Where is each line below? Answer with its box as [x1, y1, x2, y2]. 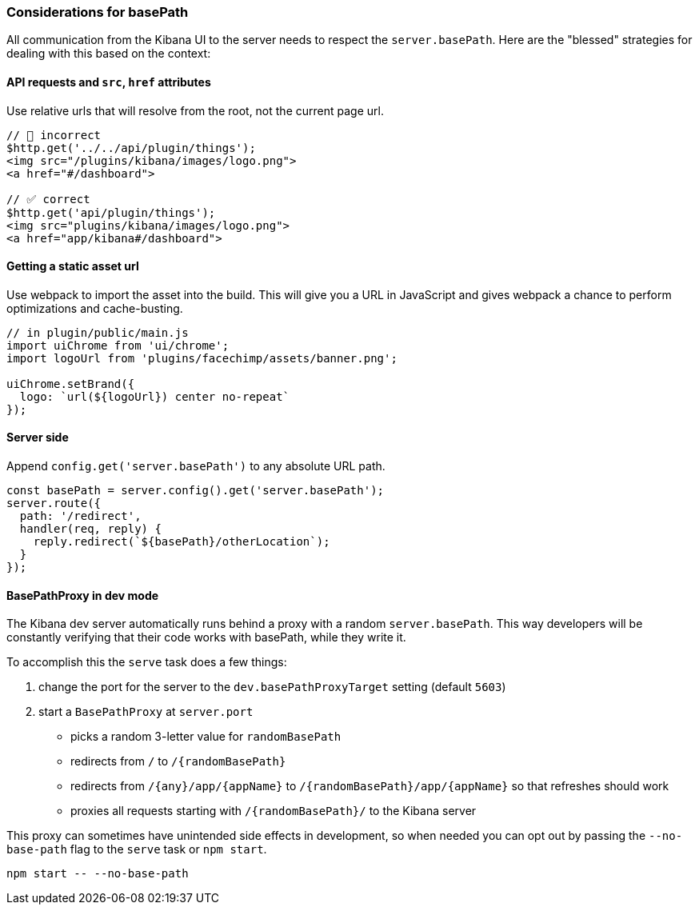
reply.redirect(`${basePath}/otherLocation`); [33, 535, 330, 549]
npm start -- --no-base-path [6, 867, 189, 881]
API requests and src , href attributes [6, 74, 211, 89]
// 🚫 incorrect [6, 128, 102, 142]
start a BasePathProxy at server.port [38, 705, 254, 719]
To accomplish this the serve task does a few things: [6, 655, 287, 669]
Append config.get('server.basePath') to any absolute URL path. [6, 459, 385, 473]
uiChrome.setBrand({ [6, 377, 135, 390]
